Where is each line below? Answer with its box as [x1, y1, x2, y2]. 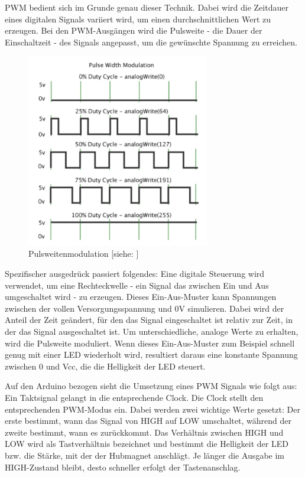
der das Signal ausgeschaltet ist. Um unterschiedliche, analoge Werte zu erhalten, [5, 325, 298, 338]
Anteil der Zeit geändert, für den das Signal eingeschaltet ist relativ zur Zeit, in [5, 313, 293, 326]
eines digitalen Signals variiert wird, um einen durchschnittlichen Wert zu [5, 12, 271, 25]
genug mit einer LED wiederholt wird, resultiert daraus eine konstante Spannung [5, 348, 298, 361]
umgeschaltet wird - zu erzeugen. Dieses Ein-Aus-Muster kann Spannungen [5, 290, 277, 303]
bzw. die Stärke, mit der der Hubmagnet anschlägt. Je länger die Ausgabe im [5, 449, 284, 461]
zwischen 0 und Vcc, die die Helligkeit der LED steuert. [5, 360, 206, 372]
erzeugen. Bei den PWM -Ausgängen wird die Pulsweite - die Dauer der [5, 24, 262, 37]
